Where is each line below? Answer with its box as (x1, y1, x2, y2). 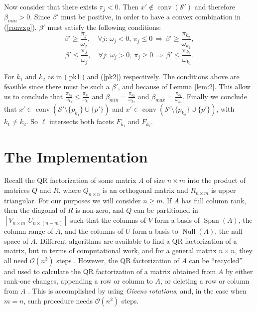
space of (4, 235, 28, 246)
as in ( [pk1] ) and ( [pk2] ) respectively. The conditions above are (47, 71, 240, 82)
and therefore (194, 1, 236, 11)
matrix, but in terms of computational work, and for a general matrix (4, 245, 217, 256)
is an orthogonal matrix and (103, 185, 188, 195)
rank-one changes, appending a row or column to (4, 276, 153, 286)
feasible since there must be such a (4, 81, 110, 91)
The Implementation (4, 146, 148, 166)
